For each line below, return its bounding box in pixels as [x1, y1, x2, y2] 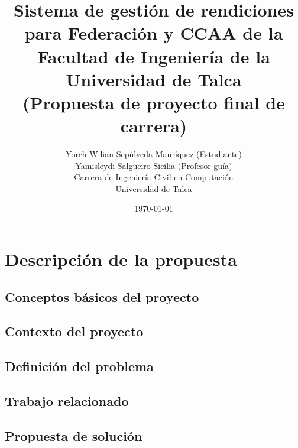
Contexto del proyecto [5, 322, 144, 340]
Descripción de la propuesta [5, 247, 237, 271]
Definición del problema [5, 357, 154, 375]
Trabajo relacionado [5, 391, 129, 410]
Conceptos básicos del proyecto [5, 287, 199, 306]
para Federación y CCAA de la [24, 21, 283, 45]
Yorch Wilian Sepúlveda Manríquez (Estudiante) [66, 148, 242, 160]
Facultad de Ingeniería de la [37, 44, 270, 68]
